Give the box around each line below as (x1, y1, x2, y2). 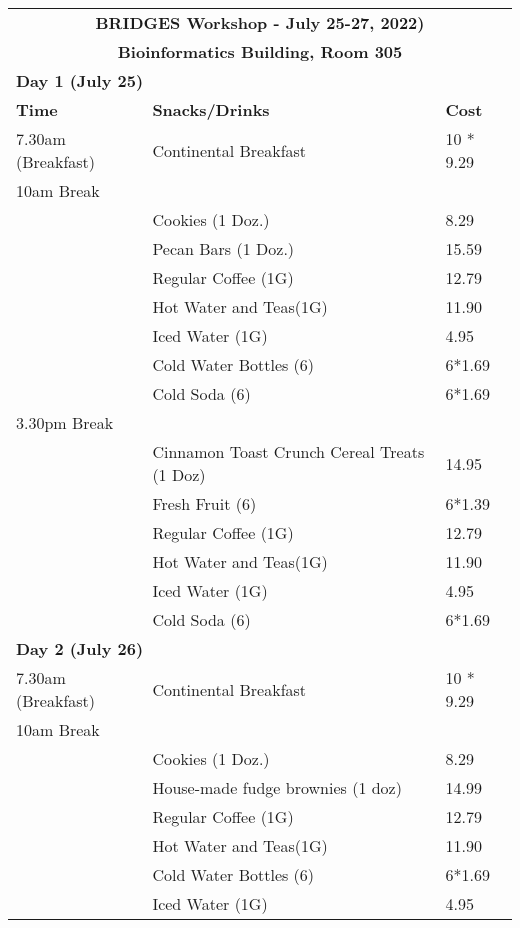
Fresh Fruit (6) (152, 492, 257, 515)
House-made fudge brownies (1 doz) (152, 776, 402, 799)
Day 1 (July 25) (16, 69, 144, 92)
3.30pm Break (16, 411, 114, 434)
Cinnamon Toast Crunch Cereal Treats (152, 440, 425, 463)
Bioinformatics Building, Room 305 (117, 40, 403, 63)
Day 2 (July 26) (16, 637, 144, 660)
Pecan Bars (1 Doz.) (152, 237, 295, 260)
